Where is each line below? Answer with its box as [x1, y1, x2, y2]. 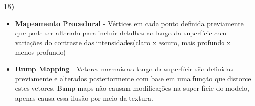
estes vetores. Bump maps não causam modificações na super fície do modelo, [15, 83, 249, 93]
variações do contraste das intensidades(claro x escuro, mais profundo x [15, 37, 231, 47]
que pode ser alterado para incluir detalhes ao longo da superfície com [15, 28, 227, 38]
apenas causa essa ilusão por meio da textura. [15, 92, 153, 103]
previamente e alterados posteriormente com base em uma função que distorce [15, 73, 251, 83]
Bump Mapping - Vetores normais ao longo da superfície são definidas [15, 63, 233, 73]
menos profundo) [15, 47, 66, 57]
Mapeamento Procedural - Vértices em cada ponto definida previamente [15, 18, 244, 28]
